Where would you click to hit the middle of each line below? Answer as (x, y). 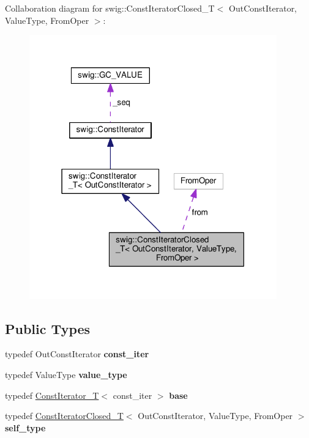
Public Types (48, 328)
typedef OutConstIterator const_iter (77, 354)
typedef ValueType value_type (66, 375)
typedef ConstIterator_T (52, 395)
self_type (25, 427)
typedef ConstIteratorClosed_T (64, 416)
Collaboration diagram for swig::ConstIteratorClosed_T (110, 8)
